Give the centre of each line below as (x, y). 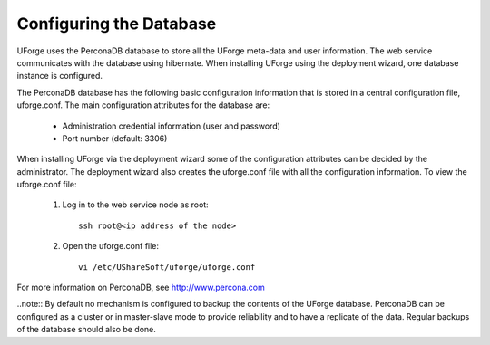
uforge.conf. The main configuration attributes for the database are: (143, 105)
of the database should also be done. (86, 330)
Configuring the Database (117, 24)
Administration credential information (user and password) (171, 126)
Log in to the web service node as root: (135, 205)
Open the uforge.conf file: (110, 246)
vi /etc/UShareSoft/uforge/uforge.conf (167, 267)
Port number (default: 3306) (115, 138)
